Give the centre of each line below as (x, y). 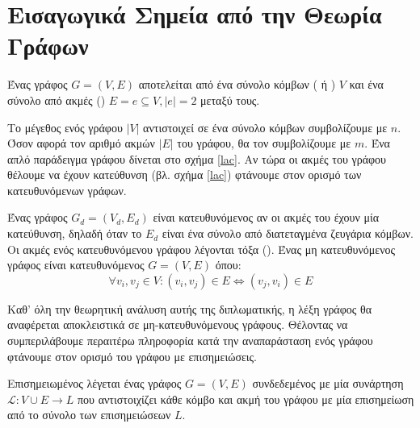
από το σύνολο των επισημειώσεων (89, 415)
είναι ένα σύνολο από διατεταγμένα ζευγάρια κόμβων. (288, 233)
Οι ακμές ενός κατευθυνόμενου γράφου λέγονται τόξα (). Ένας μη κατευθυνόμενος (202, 249)
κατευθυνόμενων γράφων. (67, 190)
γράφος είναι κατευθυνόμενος (76, 265)
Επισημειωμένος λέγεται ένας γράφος (94, 383)
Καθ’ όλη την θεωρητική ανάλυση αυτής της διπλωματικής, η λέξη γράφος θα (190, 308)
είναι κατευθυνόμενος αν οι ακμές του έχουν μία (266, 217)
